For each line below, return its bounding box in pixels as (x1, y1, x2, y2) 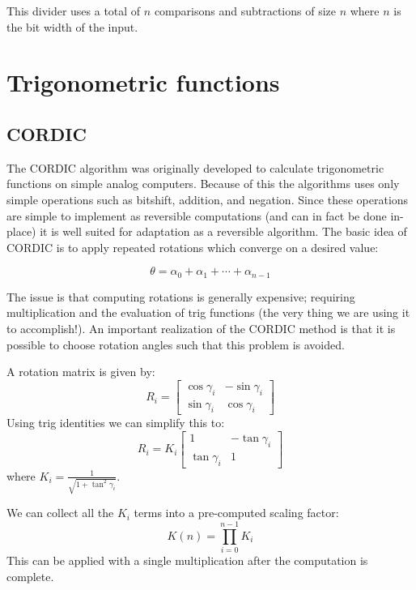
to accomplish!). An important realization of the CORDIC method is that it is (6, 319, 396, 336)
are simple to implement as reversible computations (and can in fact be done (6, 207, 387, 224)
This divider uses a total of (6, 2, 141, 19)
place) (6, 223, 36, 240)
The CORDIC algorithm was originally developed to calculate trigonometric (6, 159, 384, 176)
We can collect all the (6, 504, 114, 521)
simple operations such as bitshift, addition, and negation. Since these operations (6, 190, 409, 207)
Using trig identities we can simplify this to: (6, 414, 225, 431)
